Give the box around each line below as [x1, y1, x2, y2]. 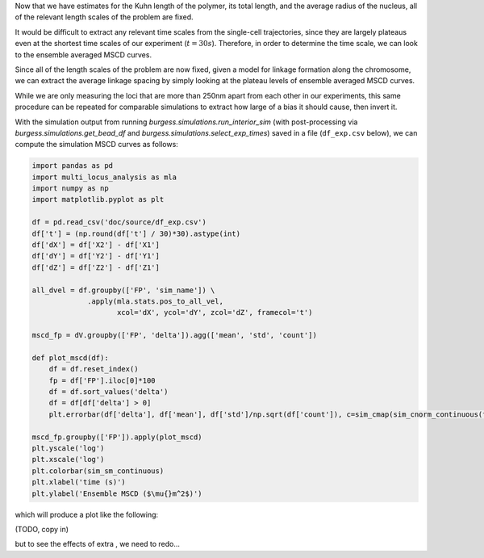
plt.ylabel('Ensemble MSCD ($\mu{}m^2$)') [31, 489, 202, 498]
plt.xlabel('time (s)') [31, 477, 127, 487]
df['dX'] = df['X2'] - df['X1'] [31, 241, 161, 250]
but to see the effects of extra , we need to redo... [15, 539, 181, 549]
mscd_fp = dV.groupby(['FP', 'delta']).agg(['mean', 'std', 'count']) [31, 331, 318, 340]
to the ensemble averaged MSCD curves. [15, 49, 152, 60]
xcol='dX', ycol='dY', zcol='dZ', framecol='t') [117, 308, 313, 317]
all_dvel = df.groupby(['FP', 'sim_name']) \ [31, 285, 215, 295]
